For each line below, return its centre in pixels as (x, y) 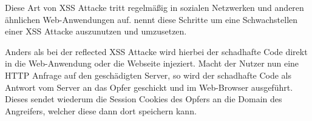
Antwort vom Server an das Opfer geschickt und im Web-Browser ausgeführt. (149, 87)
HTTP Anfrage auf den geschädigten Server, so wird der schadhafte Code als (148, 75)
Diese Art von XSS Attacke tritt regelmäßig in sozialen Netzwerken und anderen (154, 7)
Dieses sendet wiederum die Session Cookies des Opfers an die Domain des (144, 99)
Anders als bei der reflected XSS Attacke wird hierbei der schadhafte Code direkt (156, 51)
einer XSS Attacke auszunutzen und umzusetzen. (96, 31)
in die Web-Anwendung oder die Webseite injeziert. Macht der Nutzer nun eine (152, 63)
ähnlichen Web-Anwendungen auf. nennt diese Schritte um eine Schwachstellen (151, 19)
